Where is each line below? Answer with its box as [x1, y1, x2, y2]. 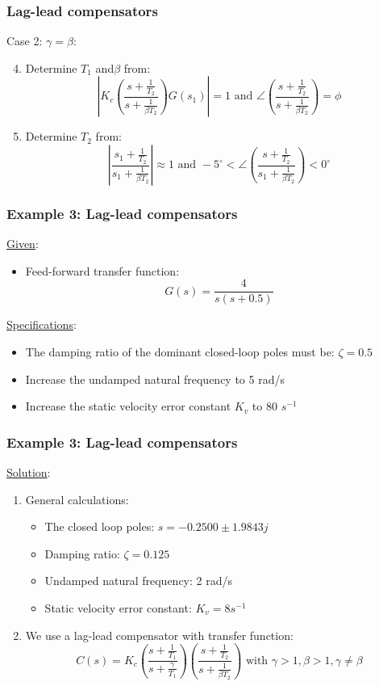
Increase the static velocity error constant [25, 398, 231, 415]
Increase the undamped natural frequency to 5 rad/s [25, 370, 285, 387]
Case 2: [6, 32, 43, 49]
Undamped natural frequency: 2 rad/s [44, 572, 232, 589]
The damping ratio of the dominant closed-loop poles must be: [25, 343, 335, 360]
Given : [6, 235, 39, 252]
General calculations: [25, 490, 129, 507]
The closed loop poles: [44, 518, 155, 535]
